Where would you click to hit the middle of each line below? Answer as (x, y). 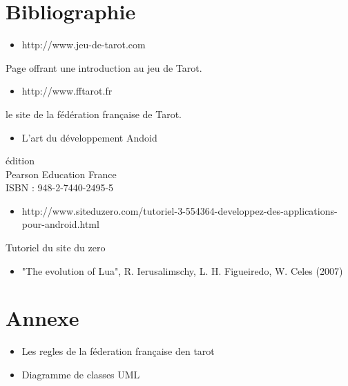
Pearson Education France (61, 174)
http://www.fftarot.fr (67, 91)
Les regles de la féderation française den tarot (118, 351)
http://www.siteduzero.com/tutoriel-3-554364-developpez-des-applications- (180, 210)
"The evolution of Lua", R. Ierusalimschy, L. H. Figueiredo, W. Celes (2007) (182, 270)
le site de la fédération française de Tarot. (94, 114)
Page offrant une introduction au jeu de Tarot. (104, 67)
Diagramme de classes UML (81, 374)
